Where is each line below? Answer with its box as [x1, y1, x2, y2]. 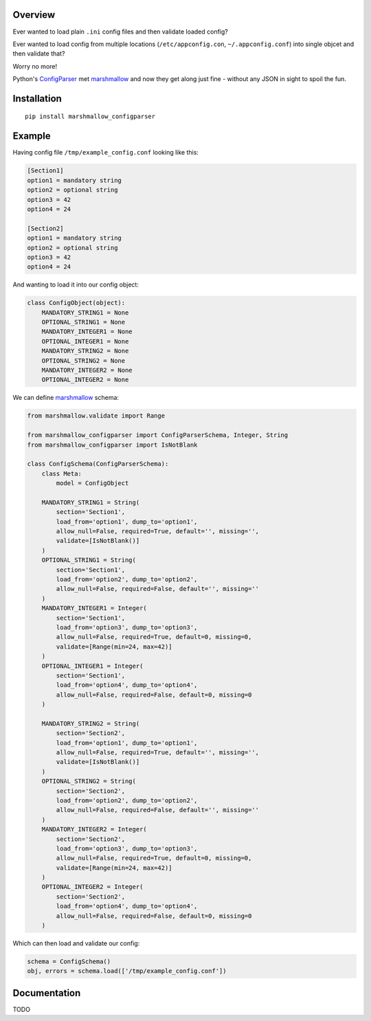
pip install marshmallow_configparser [25, 113, 156, 120]
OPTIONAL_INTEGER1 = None [41, 337, 129, 345]
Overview [12, 9, 56, 21]
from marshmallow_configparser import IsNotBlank [27, 440, 198, 449]
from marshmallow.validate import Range [27, 412, 165, 420]
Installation [12, 93, 62, 104]
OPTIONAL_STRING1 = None [41, 318, 126, 326]
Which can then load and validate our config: [12, 939, 140, 947]
